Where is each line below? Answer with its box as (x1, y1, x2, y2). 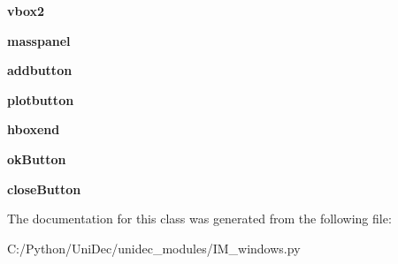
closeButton (7, 179, 81, 198)
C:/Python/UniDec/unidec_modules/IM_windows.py (7, 238, 301, 257)
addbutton (7, 61, 73, 79)
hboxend (7, 120, 60, 139)
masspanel (7, 31, 71, 49)
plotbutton (7, 90, 74, 109)
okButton (7, 149, 66, 168)
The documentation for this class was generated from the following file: (7, 209, 392, 228)
